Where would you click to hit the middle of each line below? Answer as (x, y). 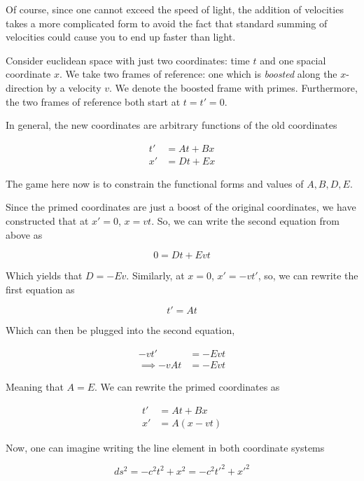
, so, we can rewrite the (308, 276)
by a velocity (74, 87)
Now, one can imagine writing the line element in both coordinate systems (165, 447)
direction (24, 87)
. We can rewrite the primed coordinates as (187, 387)
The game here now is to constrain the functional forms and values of (155, 183)
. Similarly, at (155, 276)
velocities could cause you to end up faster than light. (121, 37)
